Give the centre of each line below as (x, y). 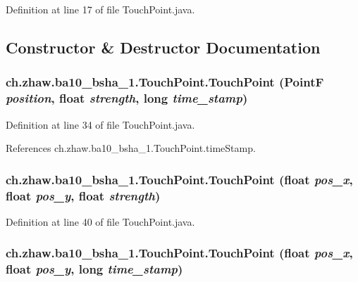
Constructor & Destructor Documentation (163, 47)
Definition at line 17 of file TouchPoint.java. (100, 9)
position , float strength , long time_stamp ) (127, 98)
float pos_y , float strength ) (83, 195)
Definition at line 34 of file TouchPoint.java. (100, 124)
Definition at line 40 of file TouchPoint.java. (100, 221)
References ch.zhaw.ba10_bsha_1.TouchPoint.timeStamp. (131, 148)
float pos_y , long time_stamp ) (94, 269)
